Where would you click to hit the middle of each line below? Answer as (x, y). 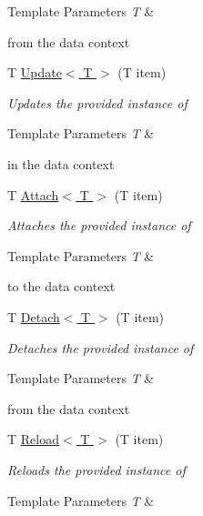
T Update (35, 72)
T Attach (33, 194)
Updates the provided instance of (97, 102)
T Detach (34, 316)
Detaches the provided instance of (101, 347)
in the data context (61, 163)
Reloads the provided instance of (96, 469)
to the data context (61, 286)
